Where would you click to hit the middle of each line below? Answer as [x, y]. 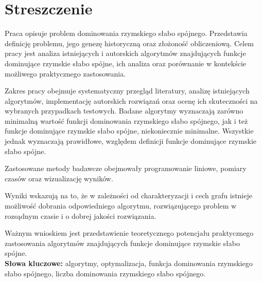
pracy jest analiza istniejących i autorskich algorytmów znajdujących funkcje [125, 53]
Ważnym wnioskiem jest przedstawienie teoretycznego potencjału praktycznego [129, 233]
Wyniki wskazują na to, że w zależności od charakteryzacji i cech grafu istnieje [128, 195]
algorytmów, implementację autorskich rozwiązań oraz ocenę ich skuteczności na [131, 100]
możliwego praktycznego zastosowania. [65, 73]
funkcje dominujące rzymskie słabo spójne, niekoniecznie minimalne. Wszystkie [129, 131]
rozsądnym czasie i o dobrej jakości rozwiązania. [81, 215]
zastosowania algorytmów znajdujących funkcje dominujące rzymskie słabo [122, 243]
